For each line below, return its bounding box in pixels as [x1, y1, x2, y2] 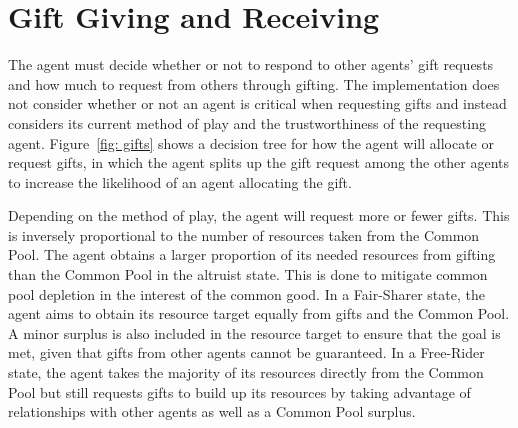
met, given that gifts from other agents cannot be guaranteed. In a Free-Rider [8, 342, 485, 363]
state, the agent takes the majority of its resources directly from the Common [8, 362, 484, 383]
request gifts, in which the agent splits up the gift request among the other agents [8, 152, 510, 173]
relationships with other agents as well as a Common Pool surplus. [8, 401, 416, 422]
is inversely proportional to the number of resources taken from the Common [8, 224, 480, 245]
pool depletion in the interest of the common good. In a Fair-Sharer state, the [8, 283, 485, 304]
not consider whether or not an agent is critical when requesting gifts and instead [8, 93, 507, 114]
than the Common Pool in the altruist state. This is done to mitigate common [8, 264, 488, 285]
